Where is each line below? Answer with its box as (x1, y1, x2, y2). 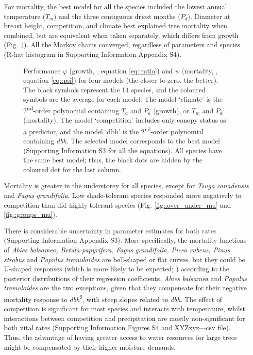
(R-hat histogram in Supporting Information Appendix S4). (4, 49, 182, 59)
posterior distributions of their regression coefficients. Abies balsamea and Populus (4, 273, 248, 283)
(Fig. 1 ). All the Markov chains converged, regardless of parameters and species (4, 39, 240, 50)
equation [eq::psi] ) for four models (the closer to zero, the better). (23, 75, 219, 85)
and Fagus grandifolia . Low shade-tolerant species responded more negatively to (4, 190, 241, 200)
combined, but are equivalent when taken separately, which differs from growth (4, 30, 239, 40)
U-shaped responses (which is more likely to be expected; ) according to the (4, 264, 230, 274)
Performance (23, 65, 61, 75)
